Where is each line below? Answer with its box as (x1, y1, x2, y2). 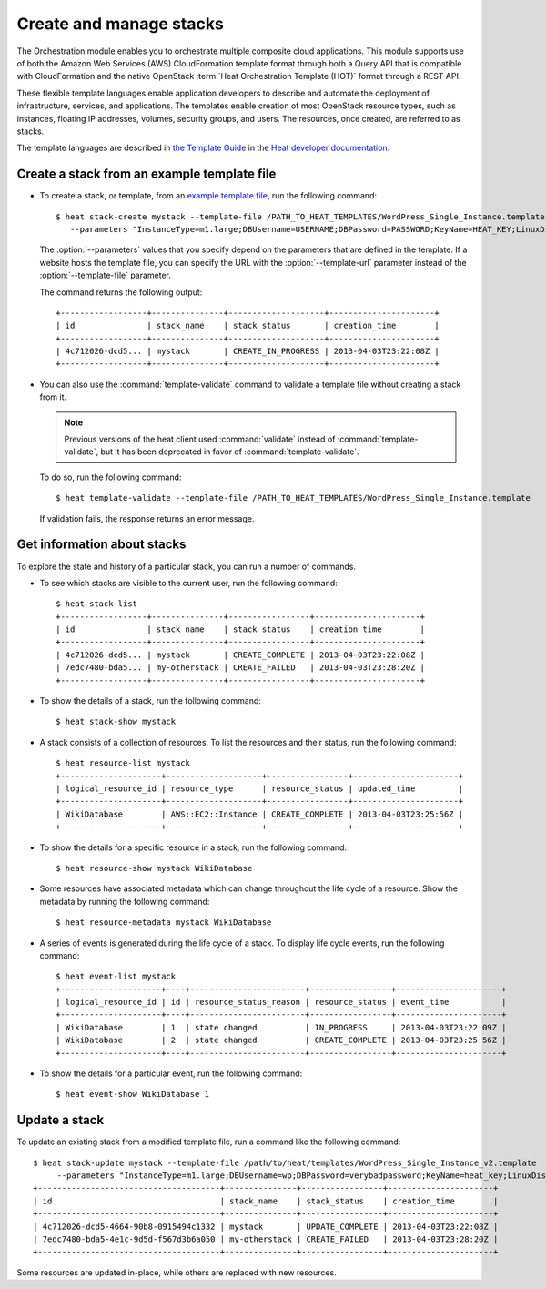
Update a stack (16, 1112, 105, 1128)
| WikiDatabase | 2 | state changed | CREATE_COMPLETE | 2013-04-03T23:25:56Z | (56, 1035, 507, 1046)
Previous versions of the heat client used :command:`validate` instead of (64, 433, 336, 445)
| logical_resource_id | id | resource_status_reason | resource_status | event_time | (56, 997, 507, 1008)
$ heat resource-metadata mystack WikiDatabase (56, 918, 272, 928)
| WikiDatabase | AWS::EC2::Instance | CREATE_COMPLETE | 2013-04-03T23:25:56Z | (56, 808, 464, 819)
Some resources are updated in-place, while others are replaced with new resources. (16, 1266, 337, 1278)
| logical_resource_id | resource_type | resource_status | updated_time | (56, 783, 464, 794)
